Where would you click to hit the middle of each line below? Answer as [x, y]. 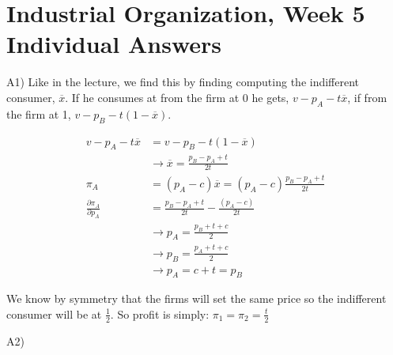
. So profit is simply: [160, 313]
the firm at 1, [39, 113]
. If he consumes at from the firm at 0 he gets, [177, 97]
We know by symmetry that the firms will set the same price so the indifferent [196, 298]
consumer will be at [54, 313]
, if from [367, 97]
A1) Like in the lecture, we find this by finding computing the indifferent [183, 82]
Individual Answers [114, 44]
